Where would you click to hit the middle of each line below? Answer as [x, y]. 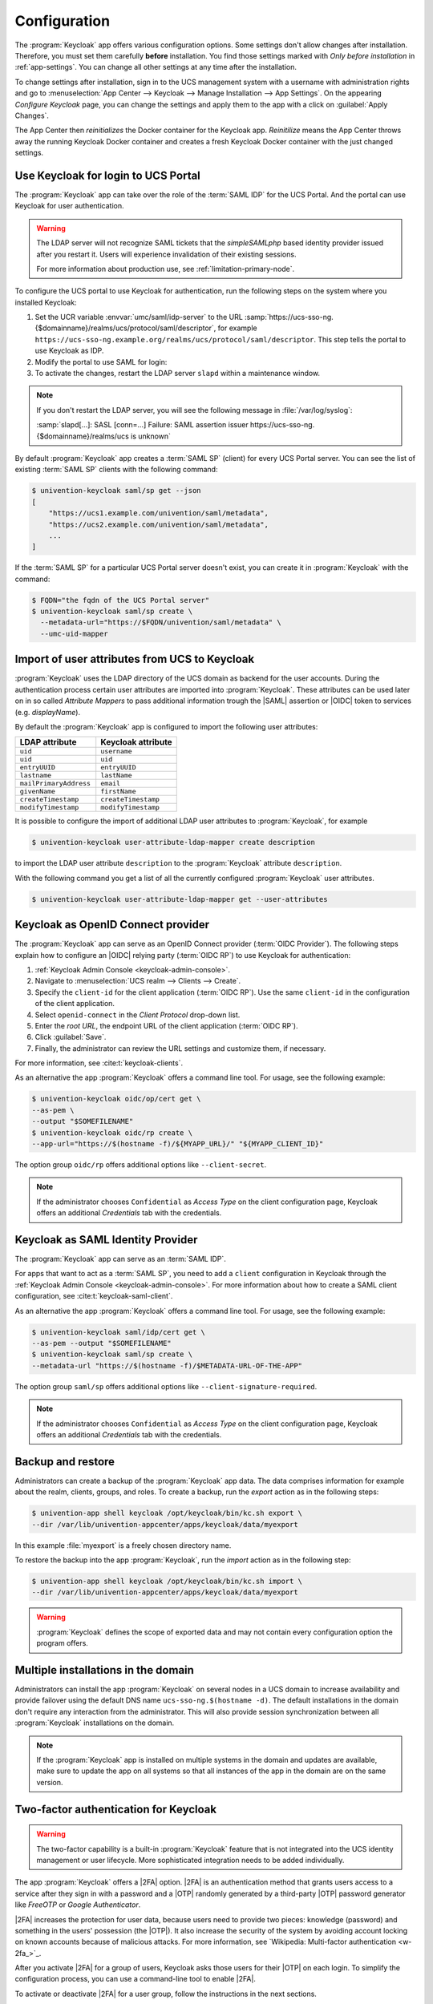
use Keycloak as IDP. [69, 351]
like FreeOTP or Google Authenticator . [78, 1905]
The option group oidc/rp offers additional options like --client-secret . [141, 1164]
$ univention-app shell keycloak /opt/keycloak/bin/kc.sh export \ [167, 1513]
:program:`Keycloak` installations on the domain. [95, 1723]
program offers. [62, 1643]
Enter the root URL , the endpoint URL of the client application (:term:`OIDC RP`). [166, 1025]
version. [50, 1782]
